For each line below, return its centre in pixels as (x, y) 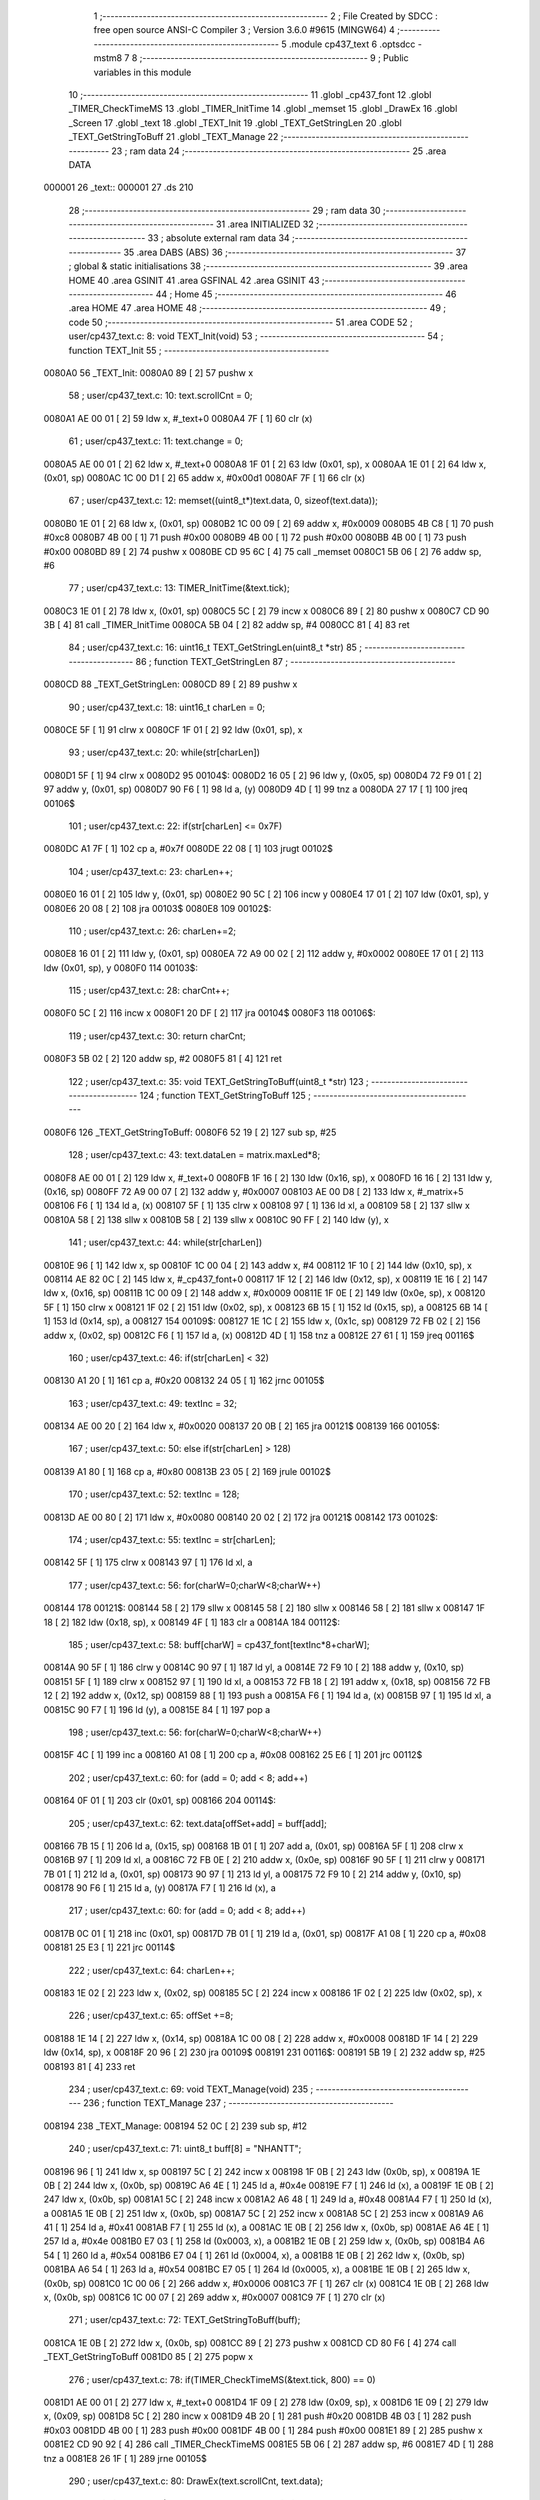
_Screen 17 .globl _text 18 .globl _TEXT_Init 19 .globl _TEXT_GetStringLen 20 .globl (235, 122)
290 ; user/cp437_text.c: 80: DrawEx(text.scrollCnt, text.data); (196, 2481)
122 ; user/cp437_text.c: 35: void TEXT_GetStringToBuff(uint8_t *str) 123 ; (218, 1081)
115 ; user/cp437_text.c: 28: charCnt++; (149, 991)
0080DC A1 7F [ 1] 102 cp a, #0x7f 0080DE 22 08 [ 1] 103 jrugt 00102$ (188, 849)
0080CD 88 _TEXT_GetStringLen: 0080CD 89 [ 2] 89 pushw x (170, 684)
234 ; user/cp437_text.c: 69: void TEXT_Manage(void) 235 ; (191, 2089)
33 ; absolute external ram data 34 (218, 238)
